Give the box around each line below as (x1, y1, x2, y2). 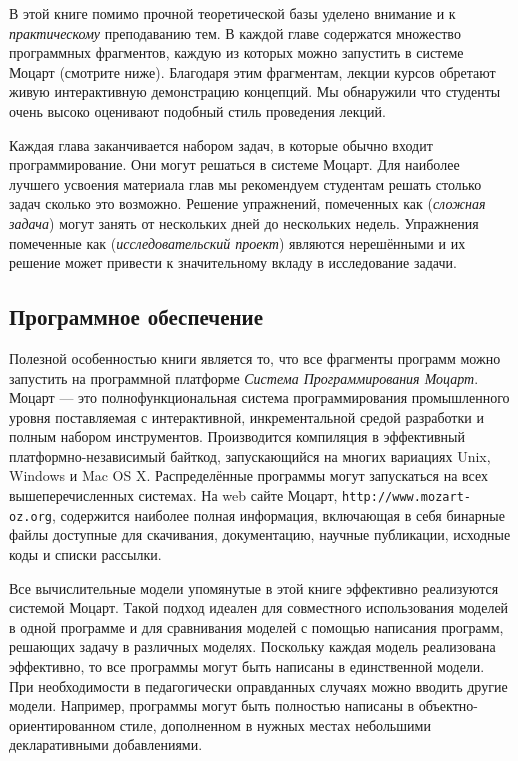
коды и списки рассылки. (9, 543, 162, 564)
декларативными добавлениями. (9, 734, 203, 755)
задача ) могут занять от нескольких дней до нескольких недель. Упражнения (9, 212, 479, 233)
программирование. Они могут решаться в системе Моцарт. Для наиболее (9, 154, 460, 175)
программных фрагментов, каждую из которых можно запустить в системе (9, 42, 464, 63)
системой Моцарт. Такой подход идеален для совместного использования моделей (9, 597, 509, 618)
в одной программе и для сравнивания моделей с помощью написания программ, (9, 616, 504, 637)
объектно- (418, 695, 478, 716)
